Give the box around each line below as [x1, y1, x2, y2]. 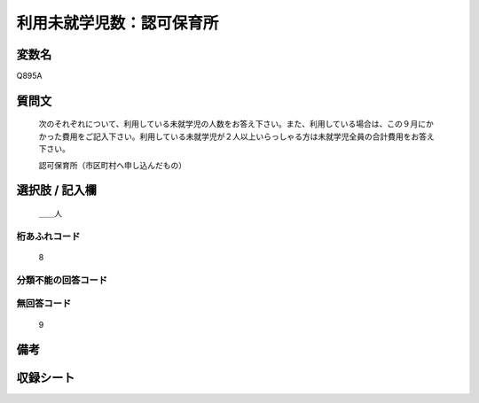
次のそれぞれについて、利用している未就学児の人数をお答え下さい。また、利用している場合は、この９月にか [38, 119, 435, 129]
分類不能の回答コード [16, 274, 108, 286]
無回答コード [16, 298, 72, 310]
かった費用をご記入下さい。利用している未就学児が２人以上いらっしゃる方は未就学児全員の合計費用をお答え [38, 131, 435, 142]
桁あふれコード [16, 230, 81, 243]
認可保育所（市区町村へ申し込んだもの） [38, 159, 186, 170]
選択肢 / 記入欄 [16, 182, 98, 198]
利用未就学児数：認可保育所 [16, 13, 219, 33]
